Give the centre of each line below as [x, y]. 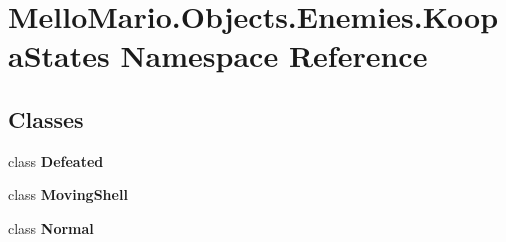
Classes [46, 118]
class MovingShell [68, 194]
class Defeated [56, 160]
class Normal [51, 227]
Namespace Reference [274, 55]
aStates [59, 55]
